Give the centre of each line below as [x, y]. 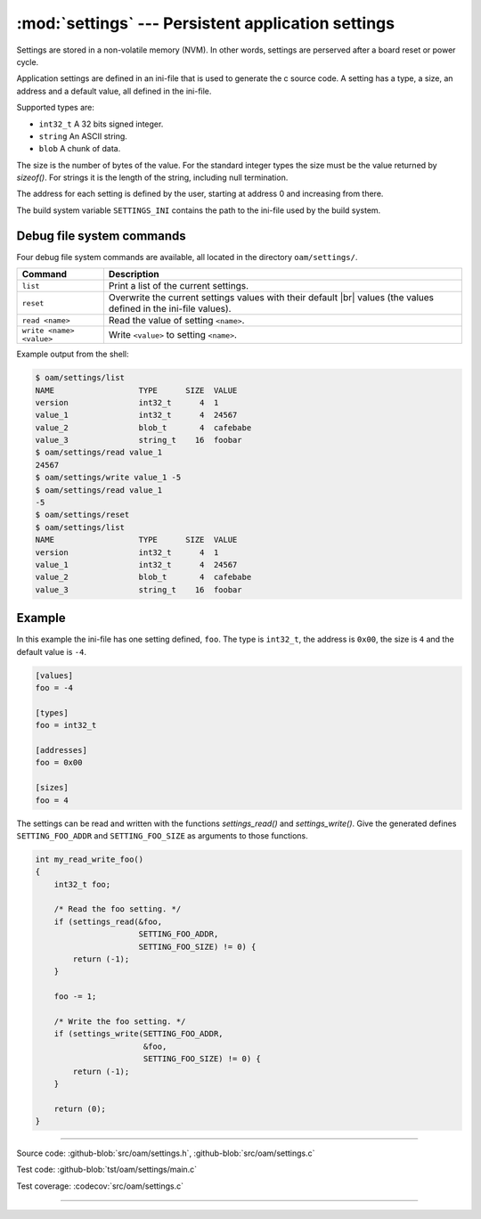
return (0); [80, 1109]
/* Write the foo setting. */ [120, 1021]
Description [134, 274]
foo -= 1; [75, 997]
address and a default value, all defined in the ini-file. [114, 91]
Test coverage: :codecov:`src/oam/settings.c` [100, 1186]
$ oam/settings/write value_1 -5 [108, 478]
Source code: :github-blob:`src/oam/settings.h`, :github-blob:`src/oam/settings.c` [166, 1153]
